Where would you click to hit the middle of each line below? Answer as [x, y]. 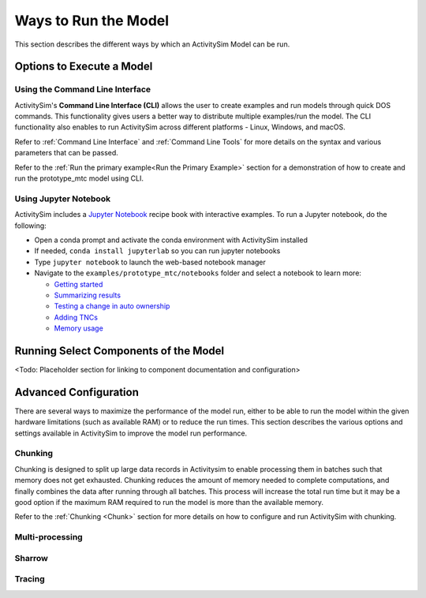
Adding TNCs [76, 317]
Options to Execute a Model [84, 67]
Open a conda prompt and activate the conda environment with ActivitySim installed [171, 240]
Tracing [30, 579]
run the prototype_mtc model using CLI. [79, 178]
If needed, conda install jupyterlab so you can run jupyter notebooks [157, 251]
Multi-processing [49, 537]
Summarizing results [88, 295]
